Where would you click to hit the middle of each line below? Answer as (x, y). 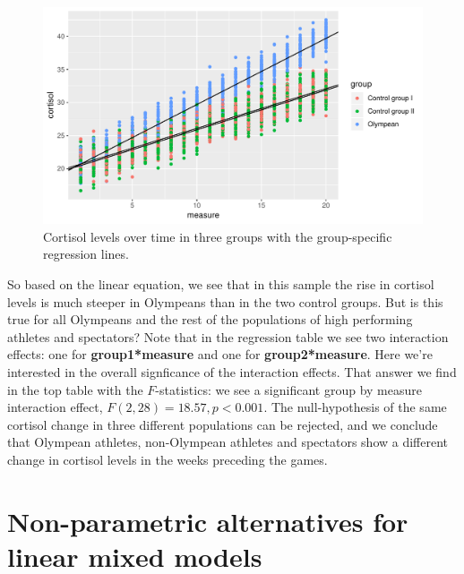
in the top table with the (75, 389)
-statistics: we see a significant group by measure (288, 389)
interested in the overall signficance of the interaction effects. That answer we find (232, 371)
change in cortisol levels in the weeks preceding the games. (168, 459)
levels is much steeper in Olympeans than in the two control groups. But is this (225, 301)
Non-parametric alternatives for (208, 521)
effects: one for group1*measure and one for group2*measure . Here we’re (220, 354)
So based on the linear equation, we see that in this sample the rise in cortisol (221, 284)
